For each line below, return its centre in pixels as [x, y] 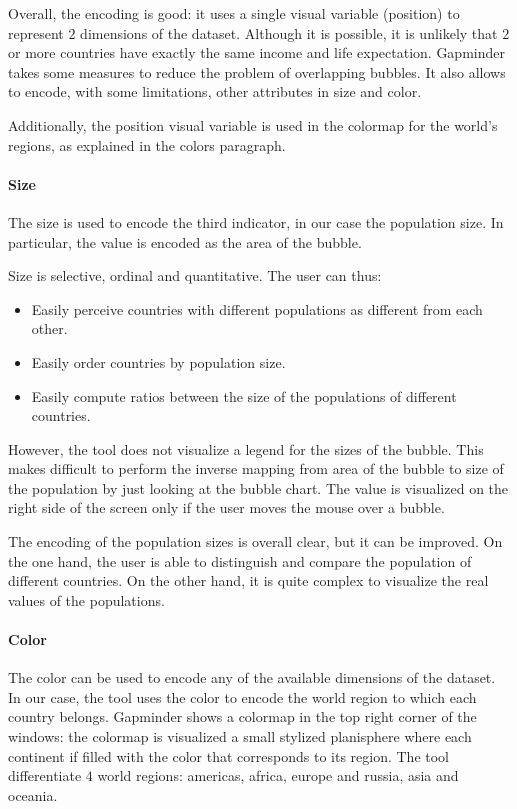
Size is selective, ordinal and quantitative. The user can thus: [195, 275]
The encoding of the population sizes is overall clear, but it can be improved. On [255, 541]
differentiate [45, 775]
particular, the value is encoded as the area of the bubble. [185, 241]
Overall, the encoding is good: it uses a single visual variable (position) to [234, 13]
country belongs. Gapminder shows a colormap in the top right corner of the [242, 716]
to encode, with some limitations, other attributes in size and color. [215, 91]
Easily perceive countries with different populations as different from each [257, 308]
